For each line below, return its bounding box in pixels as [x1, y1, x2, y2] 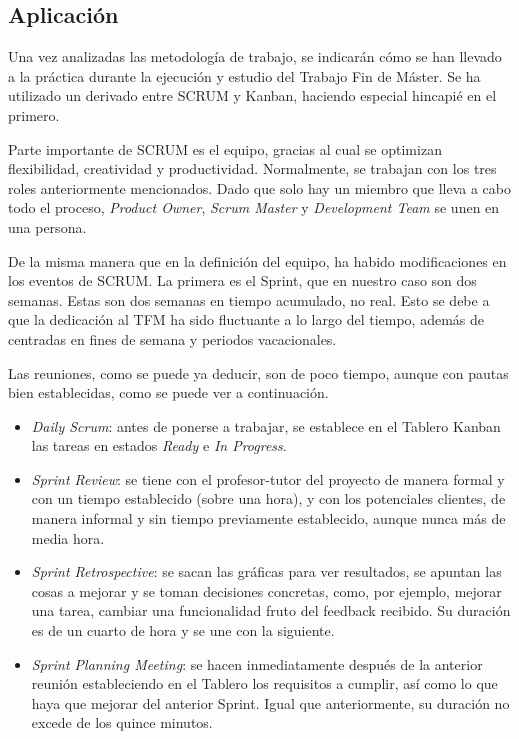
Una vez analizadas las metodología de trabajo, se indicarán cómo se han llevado [8, 46, 502, 67]
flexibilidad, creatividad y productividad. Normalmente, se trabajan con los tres [8, 158, 497, 179]
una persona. [8, 216, 87, 237]
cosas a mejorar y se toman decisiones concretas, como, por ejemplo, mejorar [31, 580, 502, 601]
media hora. [31, 527, 105, 548]
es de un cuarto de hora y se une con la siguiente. [31, 620, 335, 641]
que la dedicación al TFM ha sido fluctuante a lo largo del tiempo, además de [8, 309, 484, 330]
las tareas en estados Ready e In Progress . [31, 435, 287, 456]
